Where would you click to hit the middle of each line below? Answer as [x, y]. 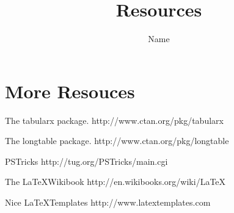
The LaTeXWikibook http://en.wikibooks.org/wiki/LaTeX [115, 182]
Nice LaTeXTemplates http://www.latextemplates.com [108, 202]
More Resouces [70, 91]
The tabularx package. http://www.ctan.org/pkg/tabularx [114, 120]
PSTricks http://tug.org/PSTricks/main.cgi [86, 161]
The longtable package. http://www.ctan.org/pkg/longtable [117, 141]
